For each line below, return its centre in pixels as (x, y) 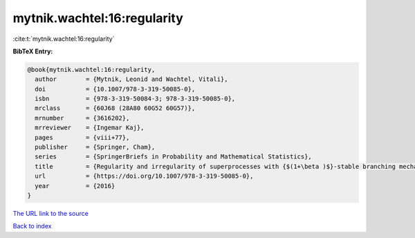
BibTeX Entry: (33, 51)
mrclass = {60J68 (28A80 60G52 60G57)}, (115, 108)
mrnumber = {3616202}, (82, 118)
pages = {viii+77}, (82, 137)
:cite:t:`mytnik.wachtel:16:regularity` (64, 39)
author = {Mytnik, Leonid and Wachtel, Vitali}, (131, 79)
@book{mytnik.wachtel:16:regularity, (91, 70)
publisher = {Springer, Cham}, (95, 147)
